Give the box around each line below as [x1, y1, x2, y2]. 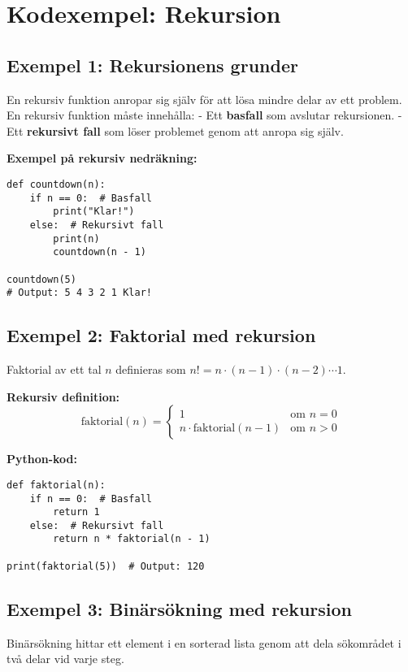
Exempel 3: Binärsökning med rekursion [7, 596, 353, 621]
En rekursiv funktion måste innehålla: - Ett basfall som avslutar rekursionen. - [7, 106, 402, 124]
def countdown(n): [7, 178, 106, 190]
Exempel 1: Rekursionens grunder [7, 52, 298, 77]
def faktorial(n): [7, 479, 106, 491]
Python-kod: [7, 450, 78, 467]
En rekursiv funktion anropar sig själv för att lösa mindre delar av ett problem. [7, 90, 402, 107]
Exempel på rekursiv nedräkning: [7, 150, 197, 167]
